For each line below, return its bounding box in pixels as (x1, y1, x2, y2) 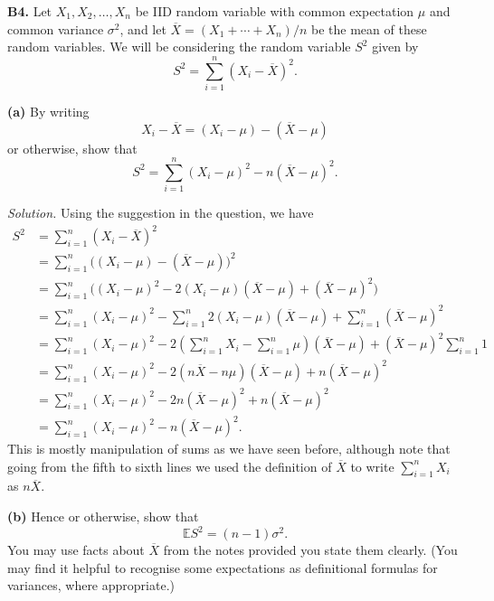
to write (350, 456, 394, 475)
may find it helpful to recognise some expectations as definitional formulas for (7, 558, 438, 577)
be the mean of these (311, 19, 427, 38)
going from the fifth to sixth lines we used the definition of (7, 456, 332, 475)
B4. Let (7, 2, 52, 20)
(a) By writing (7, 101, 90, 120)
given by (372, 37, 419, 56)
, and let (119, 19, 166, 38)
